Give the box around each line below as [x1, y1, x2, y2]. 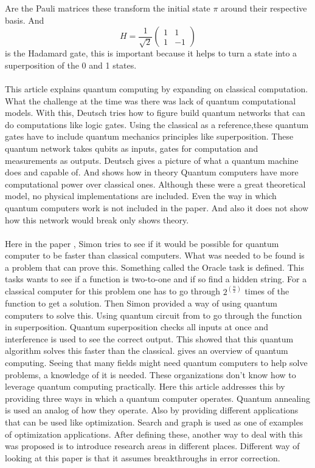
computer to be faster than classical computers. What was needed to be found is [5, 249, 305, 262]
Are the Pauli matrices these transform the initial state [5, 2, 210, 14]
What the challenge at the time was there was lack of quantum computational [5, 94, 296, 107]
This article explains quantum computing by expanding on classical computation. [5, 82, 308, 95]
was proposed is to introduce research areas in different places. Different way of [5, 439, 300, 452]
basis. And [5, 13, 44, 26]
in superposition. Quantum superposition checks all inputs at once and [5, 320, 269, 333]
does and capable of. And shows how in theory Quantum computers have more [5, 166, 299, 178]
